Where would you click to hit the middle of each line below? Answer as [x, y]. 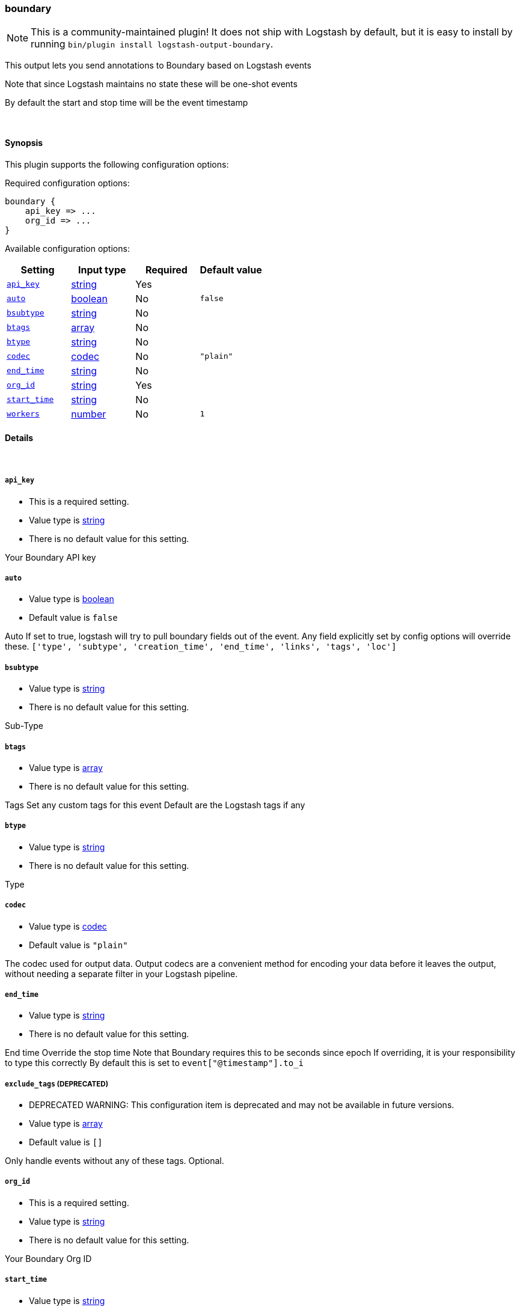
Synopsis [24, 142]
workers [23, 414]
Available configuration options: [67, 248]
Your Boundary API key [50, 557]
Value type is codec [68, 926]
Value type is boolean [72, 599]
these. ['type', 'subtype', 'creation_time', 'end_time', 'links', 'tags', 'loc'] [201, 647]
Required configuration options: [67, 183]
